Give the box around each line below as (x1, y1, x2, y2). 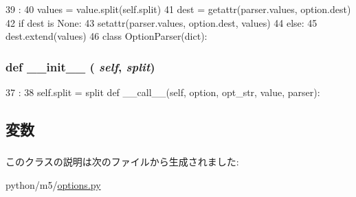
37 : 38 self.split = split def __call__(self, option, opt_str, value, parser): (5, 85, 320, 99)
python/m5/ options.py (5, 177, 101, 192)
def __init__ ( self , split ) (5, 58, 155, 75)
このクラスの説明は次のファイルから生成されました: (5, 154, 239, 169)
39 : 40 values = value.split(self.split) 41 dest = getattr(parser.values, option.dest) (5, 2, 351, 16)
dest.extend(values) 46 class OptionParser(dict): (5, 29, 208, 43)
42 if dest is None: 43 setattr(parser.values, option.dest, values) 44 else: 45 (5, 15, 318, 30)
